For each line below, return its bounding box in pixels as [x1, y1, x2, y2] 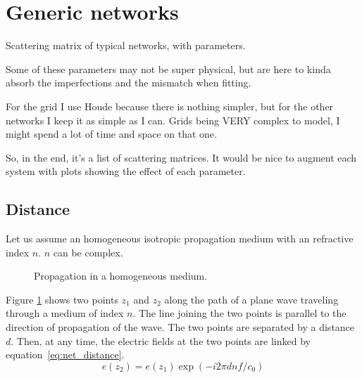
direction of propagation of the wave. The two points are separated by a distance [6, 320, 355, 334]
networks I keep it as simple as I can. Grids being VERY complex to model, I [6, 112, 340, 127]
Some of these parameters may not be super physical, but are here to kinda [6, 61, 331, 76]
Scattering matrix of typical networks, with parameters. [6, 38, 246, 53]
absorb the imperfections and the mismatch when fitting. [6, 75, 251, 90]
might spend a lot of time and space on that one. [6, 126, 217, 141]
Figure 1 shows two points [6, 292, 118, 306]
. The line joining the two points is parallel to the [132, 306, 347, 320]
